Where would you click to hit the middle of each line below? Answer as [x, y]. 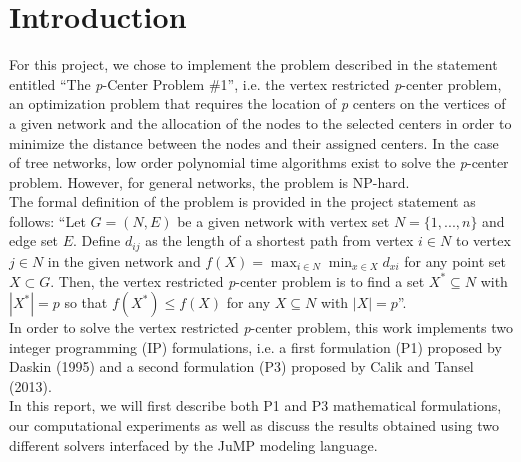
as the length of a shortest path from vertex [279, 240]
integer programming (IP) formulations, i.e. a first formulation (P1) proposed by [255, 346]
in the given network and [124, 260]
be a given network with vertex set [283, 220]
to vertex [483, 240]
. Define [97, 240]
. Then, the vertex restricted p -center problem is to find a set [237, 280]
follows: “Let [47, 220]
